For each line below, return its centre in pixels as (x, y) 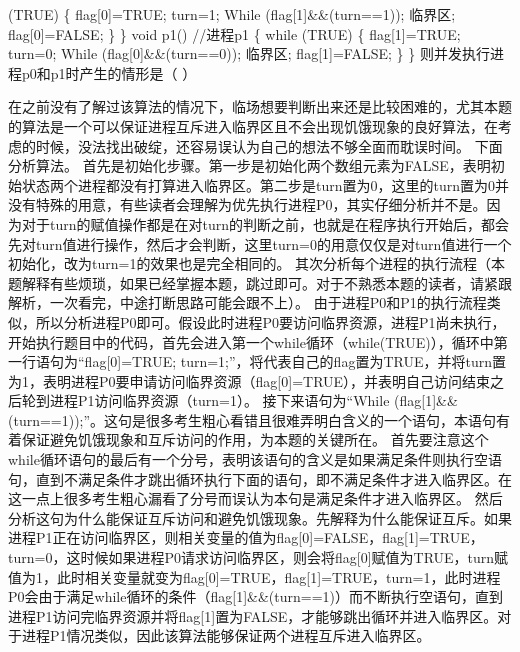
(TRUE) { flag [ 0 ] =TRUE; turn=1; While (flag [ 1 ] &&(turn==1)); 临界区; (232, 14)
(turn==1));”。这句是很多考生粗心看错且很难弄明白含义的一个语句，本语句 (252, 419)
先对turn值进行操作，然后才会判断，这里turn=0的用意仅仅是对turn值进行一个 (260, 243)
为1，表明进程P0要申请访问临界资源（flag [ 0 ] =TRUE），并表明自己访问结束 (249, 380)
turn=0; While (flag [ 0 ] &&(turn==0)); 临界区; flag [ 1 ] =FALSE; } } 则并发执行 (249, 53)
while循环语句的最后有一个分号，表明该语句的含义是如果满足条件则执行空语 (255, 459)
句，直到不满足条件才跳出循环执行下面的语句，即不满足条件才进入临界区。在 (260, 478)
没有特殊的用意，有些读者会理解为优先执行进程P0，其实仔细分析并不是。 (247, 204)
